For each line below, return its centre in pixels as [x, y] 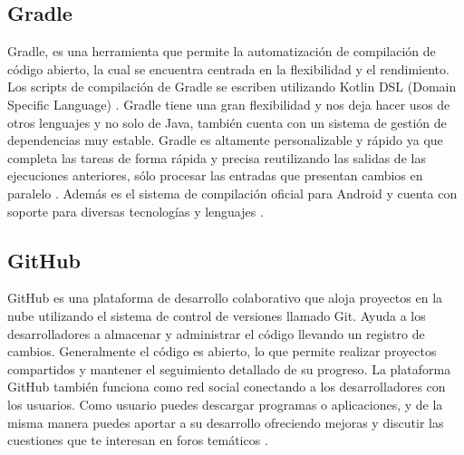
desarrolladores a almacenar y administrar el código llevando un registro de [216, 333]
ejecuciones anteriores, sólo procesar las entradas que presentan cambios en [215, 175]
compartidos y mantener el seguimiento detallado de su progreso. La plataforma [229, 368]
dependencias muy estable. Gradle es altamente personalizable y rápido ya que [225, 140]
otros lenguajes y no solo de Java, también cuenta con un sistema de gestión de [227, 122]
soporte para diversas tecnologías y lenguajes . [135, 211]
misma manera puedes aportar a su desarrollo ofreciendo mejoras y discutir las [226, 422]
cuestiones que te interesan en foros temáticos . [138, 440]
